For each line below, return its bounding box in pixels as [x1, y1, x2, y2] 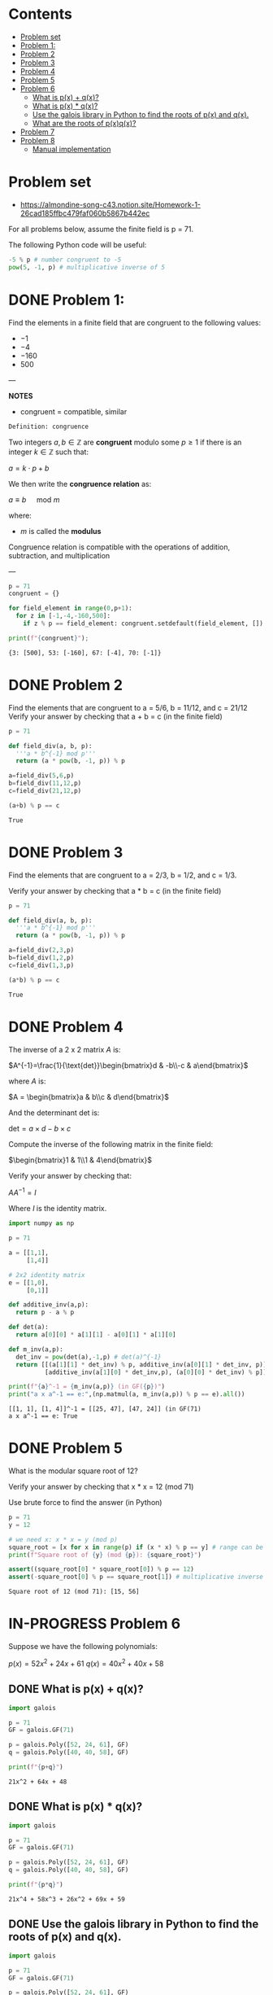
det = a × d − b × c [8, 1123, 71, 1133]
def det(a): [8, 1323, 49, 1332]
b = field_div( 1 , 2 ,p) [8, 954, 75, 962]
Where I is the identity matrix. [8, 1204, 107, 1214]
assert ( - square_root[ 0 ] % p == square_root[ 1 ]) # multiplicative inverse [8, 1573, 264, 1582]
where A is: [8, 1076, 46, 1086]
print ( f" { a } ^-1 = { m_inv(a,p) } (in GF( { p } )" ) [8, 1383, 165, 1391]
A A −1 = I [8, 1186, 37, 1197]
